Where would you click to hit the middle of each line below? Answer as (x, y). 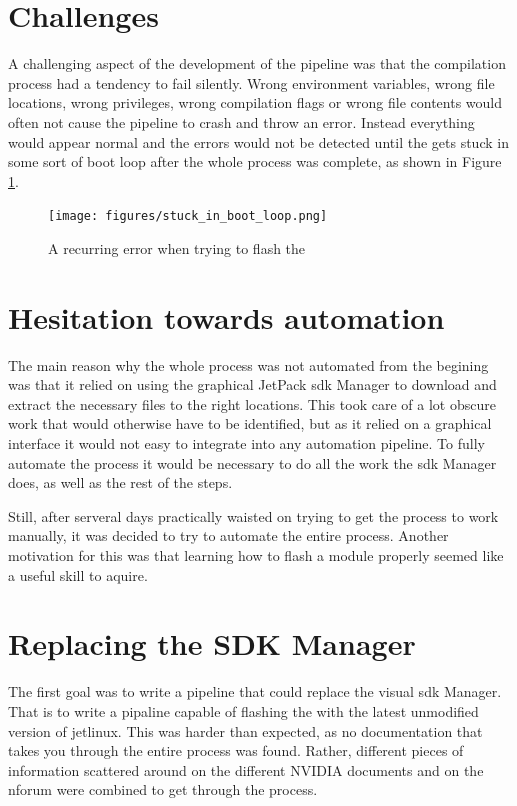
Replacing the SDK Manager (212, 643)
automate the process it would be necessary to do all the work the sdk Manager (252, 462)
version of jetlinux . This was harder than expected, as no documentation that (245, 730)
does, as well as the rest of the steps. (120, 482)
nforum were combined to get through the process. (163, 789)
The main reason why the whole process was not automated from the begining (248, 364)
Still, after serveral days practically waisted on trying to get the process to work (253, 515)
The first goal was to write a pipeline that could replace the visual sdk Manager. (255, 691)
